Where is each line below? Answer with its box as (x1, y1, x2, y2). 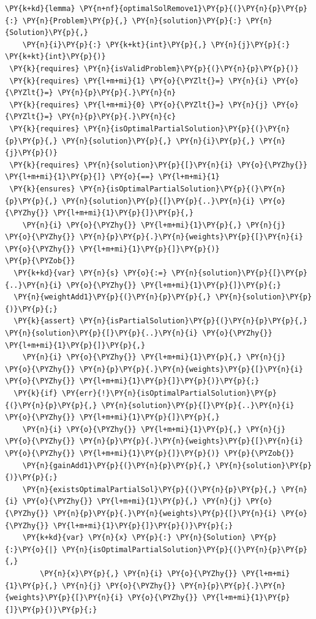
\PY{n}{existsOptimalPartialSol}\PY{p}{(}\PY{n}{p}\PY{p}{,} (22, 485, 277, 494)
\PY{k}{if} (13, 389, 58, 398)
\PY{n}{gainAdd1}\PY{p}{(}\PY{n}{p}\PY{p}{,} (22, 461, 211, 470)
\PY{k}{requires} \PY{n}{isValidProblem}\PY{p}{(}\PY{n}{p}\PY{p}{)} (9, 64, 299, 73)
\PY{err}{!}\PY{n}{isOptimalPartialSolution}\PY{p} (62, 389, 277, 398)
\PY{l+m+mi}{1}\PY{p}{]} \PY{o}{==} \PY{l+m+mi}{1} (5, 172, 220, 182)
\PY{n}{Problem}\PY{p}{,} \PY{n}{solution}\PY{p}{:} (22, 16, 242, 25)
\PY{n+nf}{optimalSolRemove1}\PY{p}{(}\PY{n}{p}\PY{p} (79, 4, 307, 13)
